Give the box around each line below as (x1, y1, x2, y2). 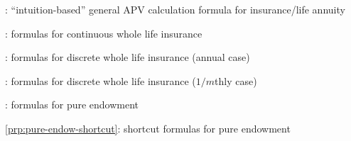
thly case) (215, 73, 257, 88)
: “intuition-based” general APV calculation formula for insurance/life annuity (5, 2, 345, 16)
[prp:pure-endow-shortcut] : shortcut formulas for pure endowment (5, 120, 291, 135)
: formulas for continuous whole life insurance (5, 26, 202, 40)
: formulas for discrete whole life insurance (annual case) (5, 50, 250, 64)
